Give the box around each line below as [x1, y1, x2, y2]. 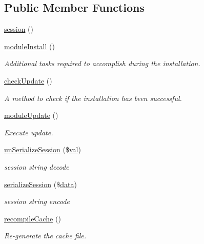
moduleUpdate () [4, 110, 58, 120]
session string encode [4, 196, 70, 207]
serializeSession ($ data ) [4, 178, 77, 189]
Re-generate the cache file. [4, 230, 86, 241]
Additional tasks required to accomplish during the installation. [4, 58, 200, 69]
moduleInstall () [4, 40, 55, 51]
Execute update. [4, 127, 53, 137]
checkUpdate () [4, 75, 52, 86]
